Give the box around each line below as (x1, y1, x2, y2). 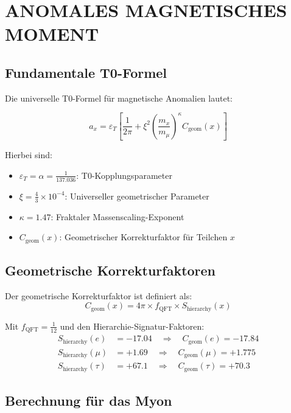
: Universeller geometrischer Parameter (65, 189, 209, 202)
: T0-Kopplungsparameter (76, 168, 172, 181)
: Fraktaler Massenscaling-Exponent (51, 210, 184, 223)
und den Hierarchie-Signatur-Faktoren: (60, 319, 205, 332)
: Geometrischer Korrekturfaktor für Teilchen (59, 231, 228, 243)
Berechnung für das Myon (5, 391, 172, 410)
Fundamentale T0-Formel (5, 63, 167, 82)
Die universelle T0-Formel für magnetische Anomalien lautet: (5, 91, 233, 104)
